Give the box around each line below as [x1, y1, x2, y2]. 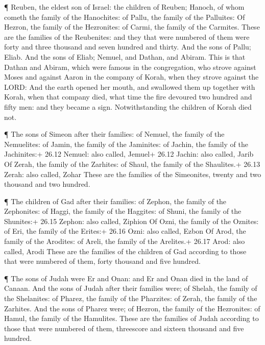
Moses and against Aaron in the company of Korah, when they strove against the [4, 71, 259, 82]
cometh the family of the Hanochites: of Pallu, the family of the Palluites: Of [4, 11, 245, 22]
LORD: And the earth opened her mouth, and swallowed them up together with [4, 81, 255, 92]
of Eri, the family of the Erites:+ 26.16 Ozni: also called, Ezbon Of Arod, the [4, 226, 246, 236]
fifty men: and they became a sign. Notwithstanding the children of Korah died [4, 101, 252, 112]
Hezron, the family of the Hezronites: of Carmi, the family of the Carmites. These [4, 21, 260, 32]
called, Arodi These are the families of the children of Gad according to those [4, 245, 247, 256]
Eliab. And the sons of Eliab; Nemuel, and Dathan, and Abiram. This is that [4, 51, 246, 62]
